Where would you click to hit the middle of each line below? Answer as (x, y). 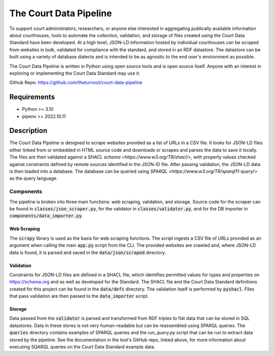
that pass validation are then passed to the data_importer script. (79, 296)
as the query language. (33, 178)
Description (28, 131)
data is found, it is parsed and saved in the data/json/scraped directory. (88, 252)
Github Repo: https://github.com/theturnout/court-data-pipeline (76, 83)
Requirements (32, 97)
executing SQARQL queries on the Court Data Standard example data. (82, 347)
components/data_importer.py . (46, 216)
